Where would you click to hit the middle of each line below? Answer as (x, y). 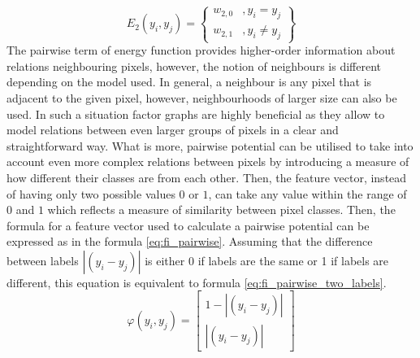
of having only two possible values (91, 193)
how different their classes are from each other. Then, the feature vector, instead (207, 177)
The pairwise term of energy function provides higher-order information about (201, 50)
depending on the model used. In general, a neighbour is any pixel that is (189, 82)
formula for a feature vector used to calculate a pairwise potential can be (188, 225)
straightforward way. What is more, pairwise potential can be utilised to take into (210, 145)
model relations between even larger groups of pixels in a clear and (173, 130)
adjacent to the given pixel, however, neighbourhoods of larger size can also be (202, 97)
